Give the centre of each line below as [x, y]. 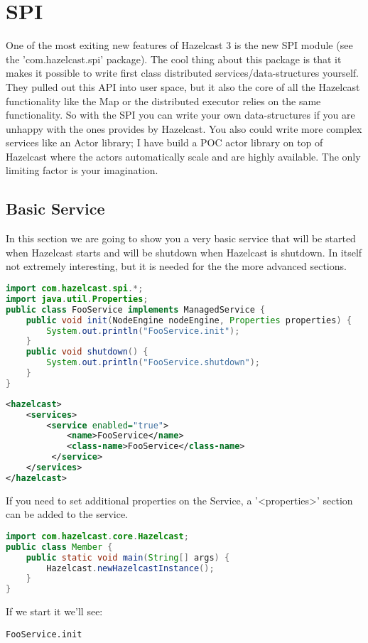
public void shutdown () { [87, 352]
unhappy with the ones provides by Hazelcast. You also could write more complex [184, 128]
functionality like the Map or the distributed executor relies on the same [163, 101]
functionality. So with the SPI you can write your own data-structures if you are [180, 115]
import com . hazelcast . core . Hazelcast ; [97, 536]
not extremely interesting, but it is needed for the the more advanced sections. [176, 266]
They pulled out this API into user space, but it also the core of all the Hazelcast [183, 86]
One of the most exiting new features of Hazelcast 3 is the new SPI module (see [179, 45]
